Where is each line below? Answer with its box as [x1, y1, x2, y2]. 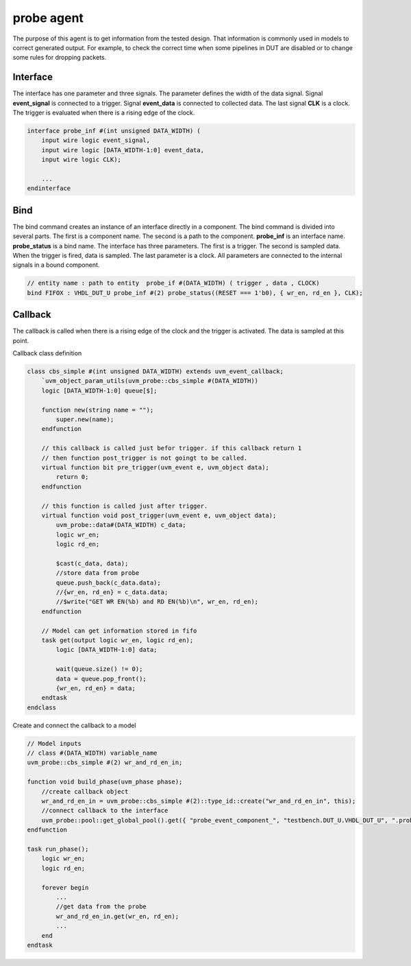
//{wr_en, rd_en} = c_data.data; [55, 589, 169, 596]
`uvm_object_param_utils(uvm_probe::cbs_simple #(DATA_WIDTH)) [41, 377, 259, 385]
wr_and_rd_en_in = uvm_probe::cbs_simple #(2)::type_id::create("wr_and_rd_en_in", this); [41, 797, 356, 805]
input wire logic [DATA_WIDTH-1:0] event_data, [41, 146, 205, 154]
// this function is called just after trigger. [41, 502, 208, 510]
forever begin [41, 884, 89, 891]
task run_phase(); [27, 845, 89, 853]
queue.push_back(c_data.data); [55, 578, 161, 587]
